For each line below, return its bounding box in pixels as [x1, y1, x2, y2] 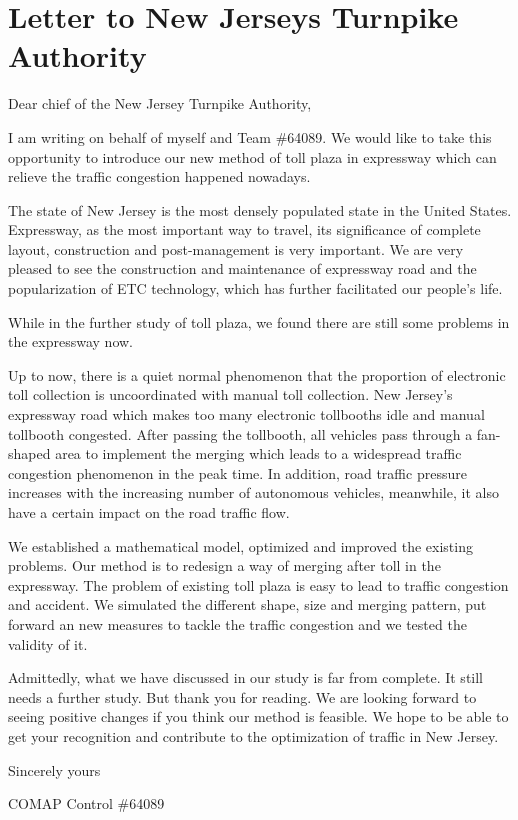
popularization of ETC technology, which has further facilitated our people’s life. [8, 278, 503, 299]
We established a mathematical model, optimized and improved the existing [8, 535, 473, 556]
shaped [8, 443, 51, 464]
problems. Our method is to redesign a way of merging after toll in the [8, 555, 441, 576]
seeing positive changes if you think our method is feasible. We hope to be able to [8, 706, 509, 727]
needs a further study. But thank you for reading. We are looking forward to [8, 686, 477, 707]
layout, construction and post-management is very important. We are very [8, 238, 464, 259]
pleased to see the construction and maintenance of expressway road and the [8, 258, 477, 279]
